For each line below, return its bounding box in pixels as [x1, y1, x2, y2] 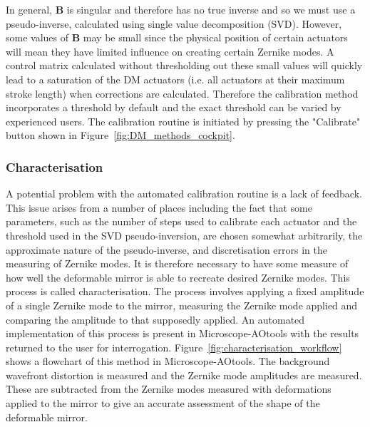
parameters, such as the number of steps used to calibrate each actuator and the [6, 214, 357, 229]
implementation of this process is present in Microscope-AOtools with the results [6, 326, 359, 341]
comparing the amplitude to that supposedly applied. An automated [6, 312, 305, 326]
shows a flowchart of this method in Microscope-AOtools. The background [6, 354, 330, 369]
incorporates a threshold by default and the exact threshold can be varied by [6, 100, 341, 115]
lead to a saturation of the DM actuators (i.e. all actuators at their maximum [6, 71, 345, 86]
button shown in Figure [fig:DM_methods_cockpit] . [6, 128, 235, 143]
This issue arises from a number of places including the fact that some [6, 200, 312, 215]
